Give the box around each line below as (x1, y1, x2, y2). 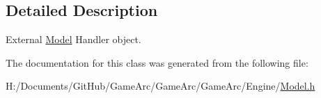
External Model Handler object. (6, 32, 141, 47)
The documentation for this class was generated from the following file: (6, 55, 308, 70)
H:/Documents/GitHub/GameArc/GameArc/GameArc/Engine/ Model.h (6, 79, 315, 93)
